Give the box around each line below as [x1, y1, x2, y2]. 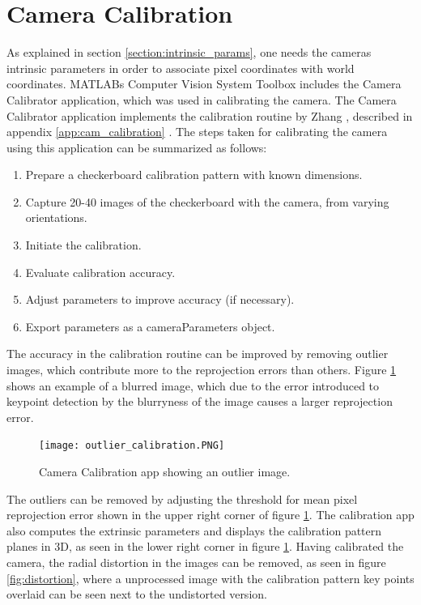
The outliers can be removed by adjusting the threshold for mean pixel [6, 490, 358, 507]
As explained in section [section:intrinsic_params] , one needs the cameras [6, 44, 372, 61]
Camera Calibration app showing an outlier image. [39, 463, 291, 480]
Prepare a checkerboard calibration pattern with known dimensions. [25, 166, 363, 183]
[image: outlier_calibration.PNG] [39, 440, 225, 452]
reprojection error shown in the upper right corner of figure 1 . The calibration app [6, 506, 415, 523]
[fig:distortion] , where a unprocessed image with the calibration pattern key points [6, 569, 415, 586]
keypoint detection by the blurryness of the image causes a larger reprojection [6, 393, 393, 410]
